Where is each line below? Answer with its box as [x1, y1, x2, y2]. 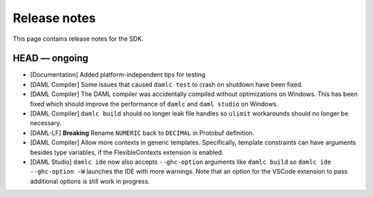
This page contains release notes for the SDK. [12, 35, 144, 43]
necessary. [30, 119, 62, 127]
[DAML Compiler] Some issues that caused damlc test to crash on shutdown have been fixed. [30, 80, 303, 88]
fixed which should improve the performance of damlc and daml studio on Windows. [30, 100, 279, 108]
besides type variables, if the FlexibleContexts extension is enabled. [30, 148, 224, 156]
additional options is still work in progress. [30, 177, 150, 185]
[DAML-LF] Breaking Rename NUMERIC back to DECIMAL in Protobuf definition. [30, 129, 255, 137]
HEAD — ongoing [12, 53, 89, 64]
